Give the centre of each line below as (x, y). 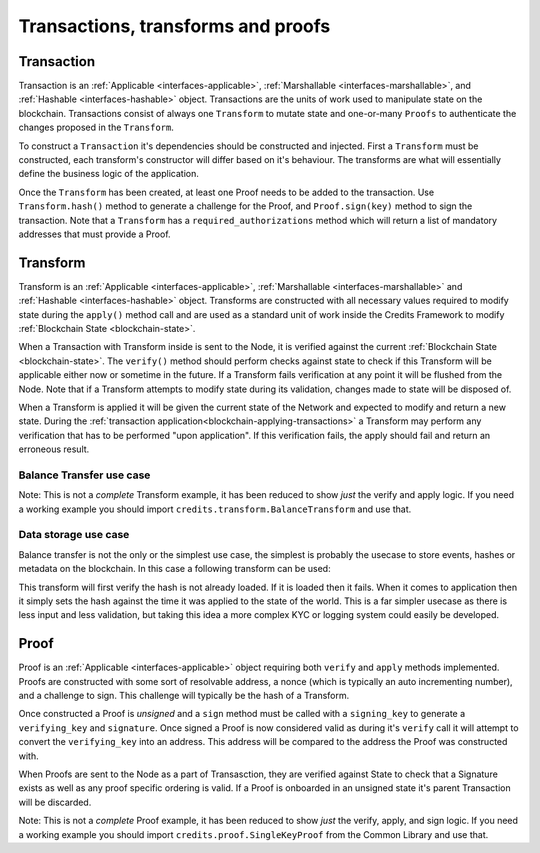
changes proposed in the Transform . (96, 127)
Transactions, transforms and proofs (174, 26)
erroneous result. (54, 449)
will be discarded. (55, 802)
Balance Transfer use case (84, 475)
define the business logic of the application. (109, 174)
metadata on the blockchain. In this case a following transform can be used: (174, 569)
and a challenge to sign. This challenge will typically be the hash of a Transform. (184, 696)
